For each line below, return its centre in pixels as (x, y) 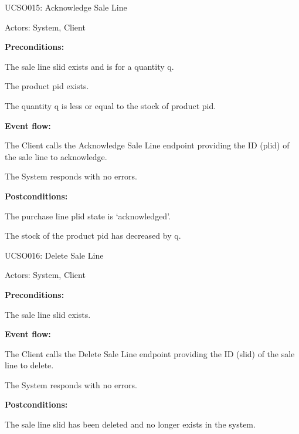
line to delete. (29, 365)
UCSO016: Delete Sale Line (54, 255)
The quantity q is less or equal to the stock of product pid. (111, 105)
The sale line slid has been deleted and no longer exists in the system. (130, 424)
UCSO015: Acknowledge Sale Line (66, 7)
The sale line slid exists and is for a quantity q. (89, 66)
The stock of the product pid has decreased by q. (93, 235)
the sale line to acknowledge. (56, 156)
